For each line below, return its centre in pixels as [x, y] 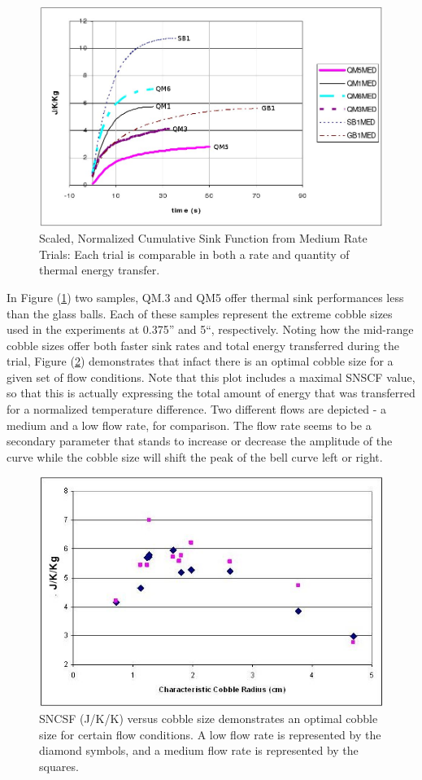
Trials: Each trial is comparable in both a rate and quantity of [194, 254]
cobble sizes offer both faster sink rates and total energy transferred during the [203, 345]
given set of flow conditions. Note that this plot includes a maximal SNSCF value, [211, 377]
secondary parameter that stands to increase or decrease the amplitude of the [200, 441]
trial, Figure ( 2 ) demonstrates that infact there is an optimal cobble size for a [200, 361]
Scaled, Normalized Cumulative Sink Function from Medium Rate [203, 238]
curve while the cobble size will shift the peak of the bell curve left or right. [195, 456]
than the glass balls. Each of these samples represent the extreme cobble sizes [200, 313]
